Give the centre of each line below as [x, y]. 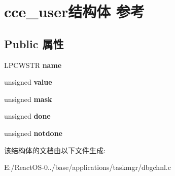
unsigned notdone [33, 133]
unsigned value [28, 82]
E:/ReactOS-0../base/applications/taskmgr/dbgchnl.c [87, 167]
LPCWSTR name [33, 65]
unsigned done [27, 116]
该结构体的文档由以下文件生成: [55, 150]
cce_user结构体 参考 [75, 11]
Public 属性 [34, 43]
